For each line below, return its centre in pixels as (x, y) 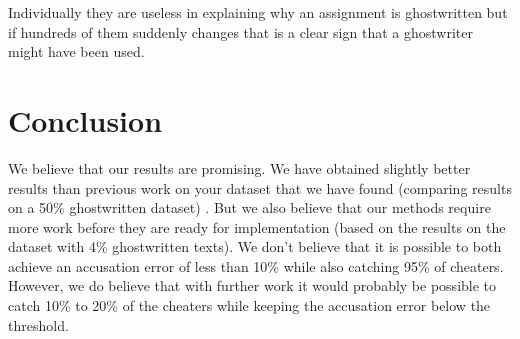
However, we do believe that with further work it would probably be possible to (252, 285)
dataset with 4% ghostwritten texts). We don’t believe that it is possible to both (255, 246)
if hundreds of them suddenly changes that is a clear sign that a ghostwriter (240, 31)
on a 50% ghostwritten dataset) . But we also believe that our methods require (249, 207)
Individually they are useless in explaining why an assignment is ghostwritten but (258, 12)
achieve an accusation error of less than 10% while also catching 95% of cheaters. (256, 265)
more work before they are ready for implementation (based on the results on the (257, 226)
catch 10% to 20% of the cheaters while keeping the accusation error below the (249, 305)
